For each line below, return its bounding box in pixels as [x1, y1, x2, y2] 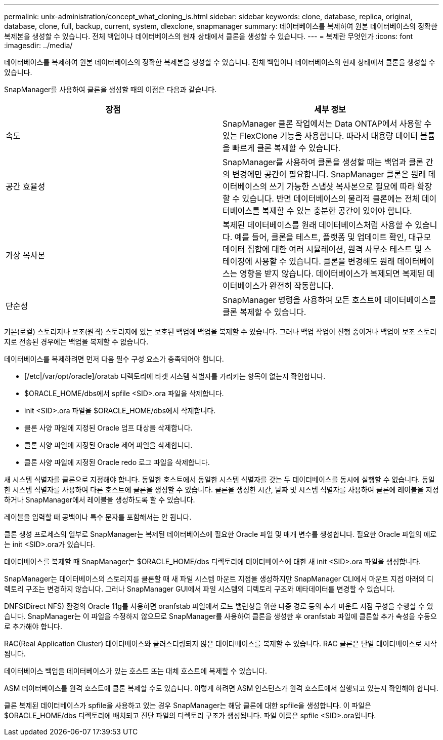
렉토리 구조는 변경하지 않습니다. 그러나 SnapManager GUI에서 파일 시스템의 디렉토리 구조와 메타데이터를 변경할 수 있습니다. [4, 585, 395, 593]
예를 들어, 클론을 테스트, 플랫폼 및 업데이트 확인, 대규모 [234, 232, 431, 242]
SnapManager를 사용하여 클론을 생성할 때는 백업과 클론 [223, 157, 424, 167]
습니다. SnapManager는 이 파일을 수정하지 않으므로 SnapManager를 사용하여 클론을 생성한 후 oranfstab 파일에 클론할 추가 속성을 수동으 [4, 612, 437, 620]
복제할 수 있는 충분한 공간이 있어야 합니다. [262, 206, 412, 216]
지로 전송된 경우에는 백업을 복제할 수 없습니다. [4, 337, 149, 346]
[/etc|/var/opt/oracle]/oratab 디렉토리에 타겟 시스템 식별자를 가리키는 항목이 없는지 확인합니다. [24, 372, 326, 380]
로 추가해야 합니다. [4, 622, 62, 631]
